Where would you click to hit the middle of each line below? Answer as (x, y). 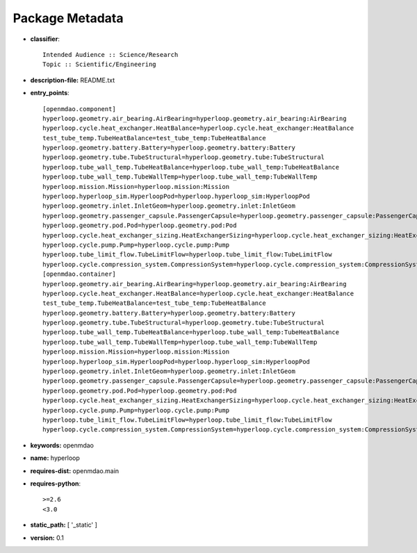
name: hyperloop (55, 458)
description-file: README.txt (72, 80)
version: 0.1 (47, 538)
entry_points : (50, 93)
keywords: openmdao (62, 445)
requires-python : (56, 484)
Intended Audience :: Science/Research (111, 55)
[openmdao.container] (79, 274)
